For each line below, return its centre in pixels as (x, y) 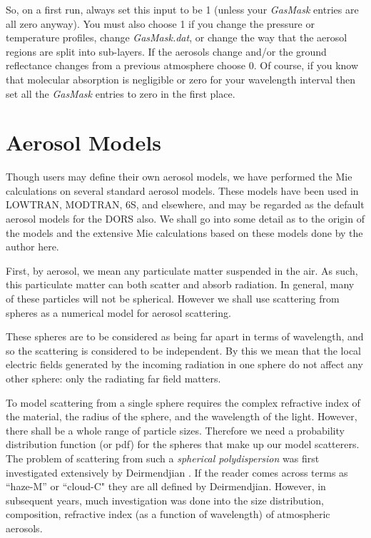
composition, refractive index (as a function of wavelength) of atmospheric (168, 514)
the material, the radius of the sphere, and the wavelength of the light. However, (182, 416)
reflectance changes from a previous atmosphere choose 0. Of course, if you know (182, 65)
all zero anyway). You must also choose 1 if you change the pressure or (160, 23)
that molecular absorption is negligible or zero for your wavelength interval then (181, 79)
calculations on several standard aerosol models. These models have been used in (182, 190)
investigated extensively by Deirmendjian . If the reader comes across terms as (177, 472)
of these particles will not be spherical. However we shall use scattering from (173, 299)
